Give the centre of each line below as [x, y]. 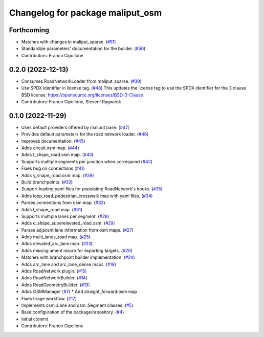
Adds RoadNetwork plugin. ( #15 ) [54, 271]
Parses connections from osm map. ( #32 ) [63, 202]
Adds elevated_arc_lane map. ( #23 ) [57, 244]
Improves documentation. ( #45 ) [53, 141]
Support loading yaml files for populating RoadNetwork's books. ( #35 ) [92, 189]
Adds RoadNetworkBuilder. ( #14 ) [54, 278]
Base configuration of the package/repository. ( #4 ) [73, 312]
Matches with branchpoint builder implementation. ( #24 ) [78, 257]
